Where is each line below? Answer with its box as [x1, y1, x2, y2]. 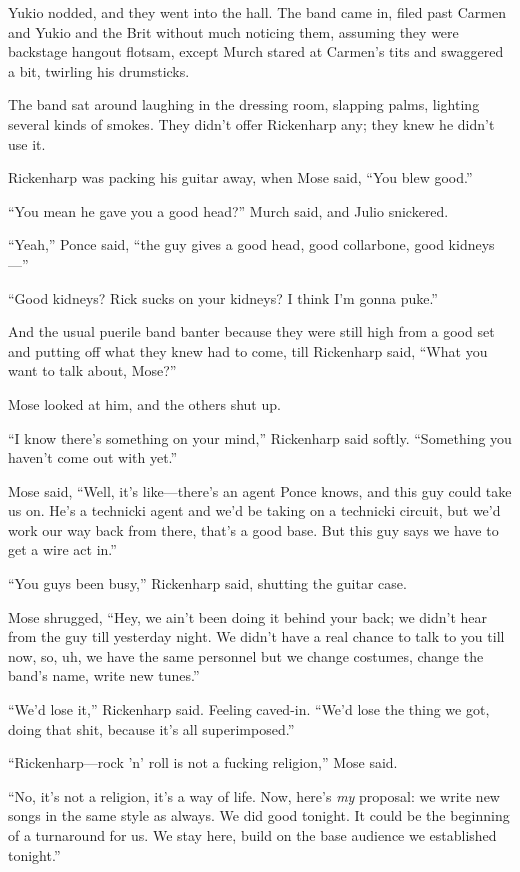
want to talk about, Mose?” [8, 360, 177, 381]
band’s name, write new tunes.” [8, 665, 200, 686]
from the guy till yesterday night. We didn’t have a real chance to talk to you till [8, 626, 505, 647]
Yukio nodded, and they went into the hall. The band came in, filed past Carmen [8, 2, 506, 22]
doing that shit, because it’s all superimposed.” [8, 718, 295, 739]
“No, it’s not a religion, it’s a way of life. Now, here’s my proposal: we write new [8, 785, 500, 806]
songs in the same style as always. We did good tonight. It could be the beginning [8, 805, 510, 826]
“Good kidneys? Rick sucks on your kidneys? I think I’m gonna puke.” [8, 287, 438, 308]
